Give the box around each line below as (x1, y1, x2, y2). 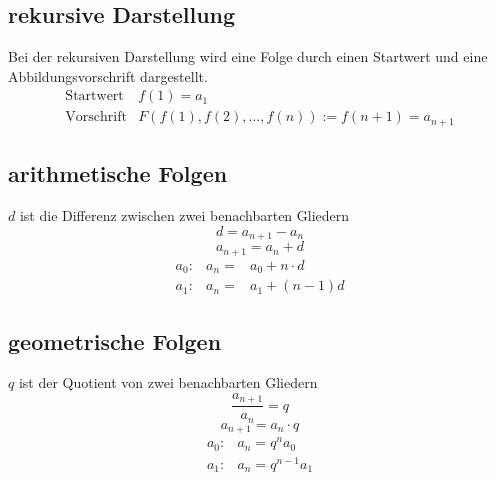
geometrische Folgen (8, 325, 222, 356)
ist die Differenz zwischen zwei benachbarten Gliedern (19, 205, 350, 226)
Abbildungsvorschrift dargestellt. (8, 65, 208, 86)
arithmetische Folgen (8, 158, 228, 189)
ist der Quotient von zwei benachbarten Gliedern (18, 372, 318, 393)
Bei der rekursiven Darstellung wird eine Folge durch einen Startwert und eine (8, 46, 488, 67)
